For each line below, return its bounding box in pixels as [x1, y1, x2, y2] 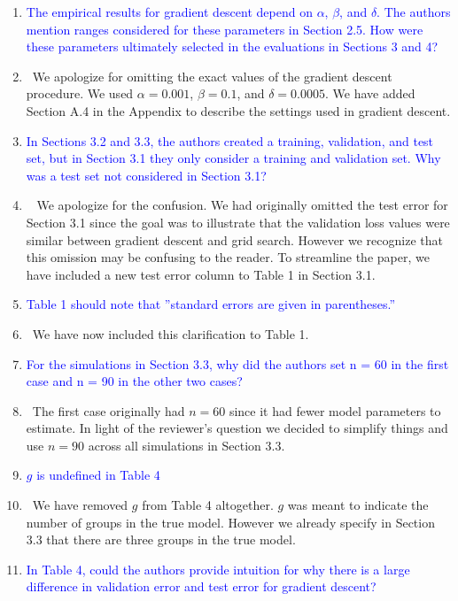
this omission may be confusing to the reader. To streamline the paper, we [26, 248, 430, 266]
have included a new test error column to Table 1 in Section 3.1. [26, 265, 376, 283]
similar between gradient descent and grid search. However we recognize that [26, 230, 443, 249]
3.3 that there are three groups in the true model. [26, 530, 296, 549]
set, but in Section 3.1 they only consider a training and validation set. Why [26, 149, 441, 167]
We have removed [32, 496, 128, 514]
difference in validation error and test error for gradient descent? [26, 577, 376, 596]
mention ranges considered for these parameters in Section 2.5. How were [26, 19, 423, 38]
